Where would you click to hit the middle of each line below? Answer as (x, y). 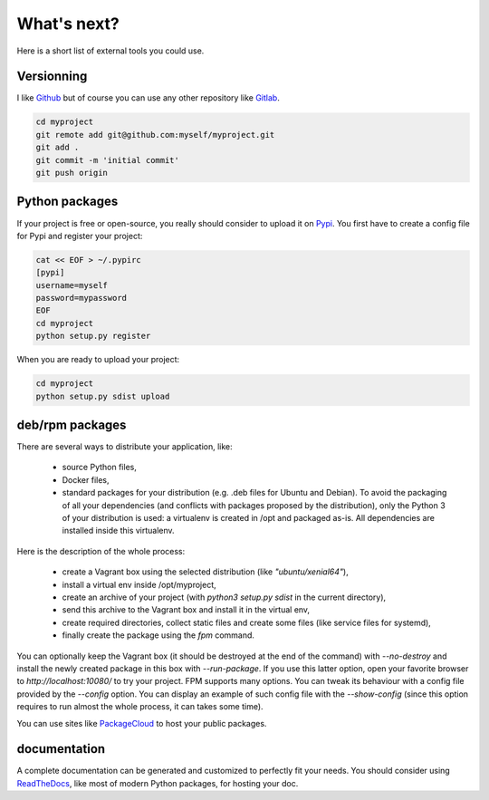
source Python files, (100, 467)
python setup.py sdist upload (103, 396)
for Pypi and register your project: (80, 236)
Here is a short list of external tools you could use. (110, 51)
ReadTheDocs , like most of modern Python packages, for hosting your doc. (158, 783)
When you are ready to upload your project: (98, 360)
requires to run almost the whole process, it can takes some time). (140, 707)
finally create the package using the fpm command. (158, 635)
